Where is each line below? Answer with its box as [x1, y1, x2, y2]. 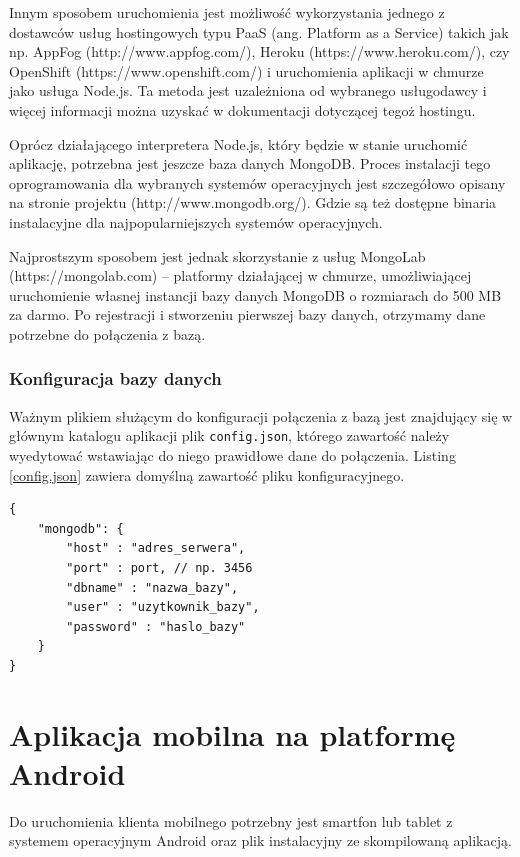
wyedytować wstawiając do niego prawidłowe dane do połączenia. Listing [9, 444, 456, 465]
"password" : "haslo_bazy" [66, 619, 246, 634]
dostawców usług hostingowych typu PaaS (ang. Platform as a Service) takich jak [9, 21, 509, 42]
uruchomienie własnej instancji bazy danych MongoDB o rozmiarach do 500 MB [9, 284, 502, 305]
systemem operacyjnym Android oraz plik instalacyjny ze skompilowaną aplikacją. [9, 830, 512, 851]
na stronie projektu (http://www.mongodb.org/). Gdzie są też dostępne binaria [9, 192, 497, 213]
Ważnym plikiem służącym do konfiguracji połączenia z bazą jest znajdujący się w [9, 405, 513, 426]
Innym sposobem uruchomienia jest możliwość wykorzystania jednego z [9, 2, 445, 22]
